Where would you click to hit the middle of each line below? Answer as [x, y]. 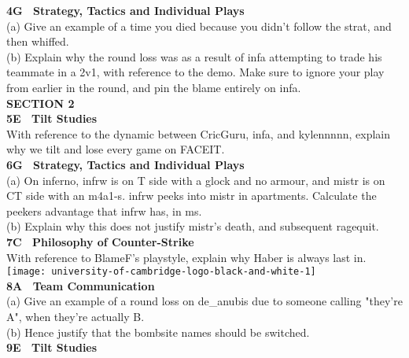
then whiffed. [38, 41]
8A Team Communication [81, 285]
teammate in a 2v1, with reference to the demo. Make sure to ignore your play [195, 72]
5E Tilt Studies [52, 118]
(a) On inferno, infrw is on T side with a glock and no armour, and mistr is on [196, 180]
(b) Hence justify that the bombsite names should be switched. [158, 332]
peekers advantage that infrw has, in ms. [104, 210]
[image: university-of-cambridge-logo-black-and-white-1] [161, 272]
